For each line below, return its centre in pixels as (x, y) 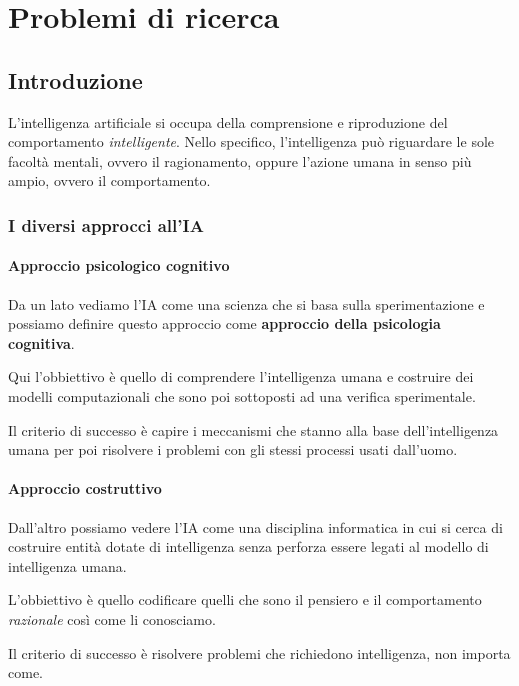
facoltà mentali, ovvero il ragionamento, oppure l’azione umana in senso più (240, 160)
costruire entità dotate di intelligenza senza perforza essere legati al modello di (248, 546)
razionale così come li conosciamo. (112, 618)
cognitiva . (41, 342)
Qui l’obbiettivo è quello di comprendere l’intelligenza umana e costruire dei (241, 376)
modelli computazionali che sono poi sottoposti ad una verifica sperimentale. (242, 395)
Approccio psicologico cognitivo (119, 265)
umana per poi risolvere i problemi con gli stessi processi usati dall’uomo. (233, 449)
